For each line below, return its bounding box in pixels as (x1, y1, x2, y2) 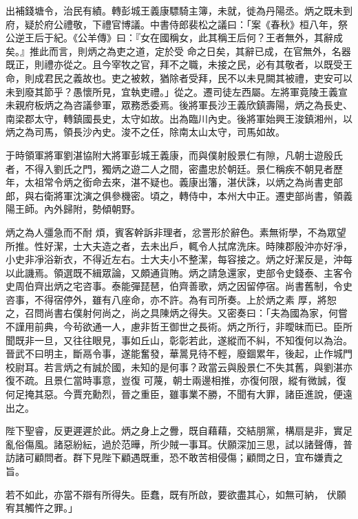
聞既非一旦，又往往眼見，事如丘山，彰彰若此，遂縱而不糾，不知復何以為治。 (6, 332, 352, 347)
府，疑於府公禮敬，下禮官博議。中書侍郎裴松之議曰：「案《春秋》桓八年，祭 (6, 17, 348, 31)
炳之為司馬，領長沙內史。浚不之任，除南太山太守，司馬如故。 (6, 125, 285, 139)
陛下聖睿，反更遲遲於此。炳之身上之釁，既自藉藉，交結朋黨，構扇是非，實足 (6, 423, 352, 438)
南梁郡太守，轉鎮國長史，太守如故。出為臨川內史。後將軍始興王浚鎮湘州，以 (6, 111, 352, 125)
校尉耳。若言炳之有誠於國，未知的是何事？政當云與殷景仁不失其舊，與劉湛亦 (6, 359, 352, 374)
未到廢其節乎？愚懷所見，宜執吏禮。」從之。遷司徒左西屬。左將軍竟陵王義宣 (6, 84, 348, 98)
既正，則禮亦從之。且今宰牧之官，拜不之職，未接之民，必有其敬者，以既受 (6, 57, 343, 72)
